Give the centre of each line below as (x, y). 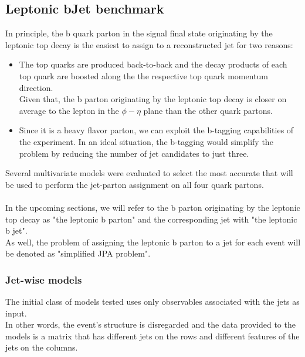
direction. (36, 87)
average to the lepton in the (69, 110)
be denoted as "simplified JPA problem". (78, 253)
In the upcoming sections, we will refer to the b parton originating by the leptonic (153, 207)
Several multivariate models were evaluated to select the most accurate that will (149, 173)
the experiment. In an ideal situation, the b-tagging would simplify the (146, 141)
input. (16, 313)
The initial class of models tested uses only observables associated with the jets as (152, 302)
